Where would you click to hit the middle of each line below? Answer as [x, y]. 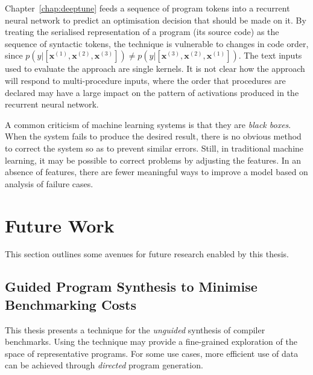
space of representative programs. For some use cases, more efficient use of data [152, 353]
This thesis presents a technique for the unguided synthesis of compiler [135, 329]
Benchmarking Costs [71, 304]
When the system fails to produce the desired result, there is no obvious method [153, 136]
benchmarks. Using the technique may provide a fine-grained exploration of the [151, 341]
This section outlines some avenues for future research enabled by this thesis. [147, 254]
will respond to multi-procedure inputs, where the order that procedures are [145, 80]
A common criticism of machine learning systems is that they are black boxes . [148, 124]
